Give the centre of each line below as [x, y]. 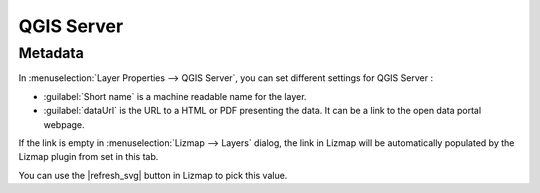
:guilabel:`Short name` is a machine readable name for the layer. [175, 96]
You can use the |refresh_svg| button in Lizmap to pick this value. [153, 175]
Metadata [51, 53]
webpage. [64, 124]
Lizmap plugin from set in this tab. [88, 157]
